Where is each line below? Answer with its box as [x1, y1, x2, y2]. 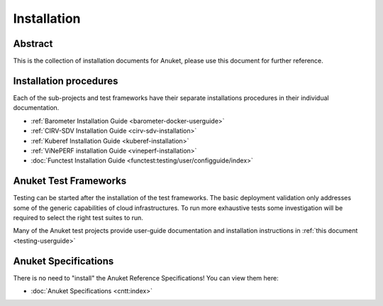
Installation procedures [13, 75, 118, 87]
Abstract [13, 38, 53, 50]
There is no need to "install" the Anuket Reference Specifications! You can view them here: [13, 273, 279, 282]
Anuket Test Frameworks [13, 175, 127, 187]
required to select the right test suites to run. [13, 214, 143, 222]
